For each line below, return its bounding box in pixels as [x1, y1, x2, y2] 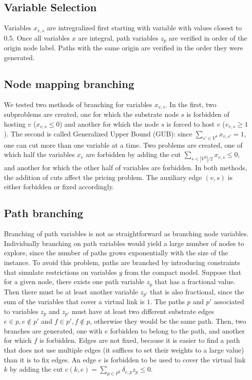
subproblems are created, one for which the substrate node [4, 109, 179, 119]
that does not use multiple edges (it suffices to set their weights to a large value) [4, 344, 244, 355]
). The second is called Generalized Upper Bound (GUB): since [4, 129, 193, 138]
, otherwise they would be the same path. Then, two [90, 316, 246, 326]
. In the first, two [165, 99, 217, 109]
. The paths [150, 296, 185, 307]
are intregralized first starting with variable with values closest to [47, 22, 242, 33]
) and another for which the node [59, 118, 159, 129]
